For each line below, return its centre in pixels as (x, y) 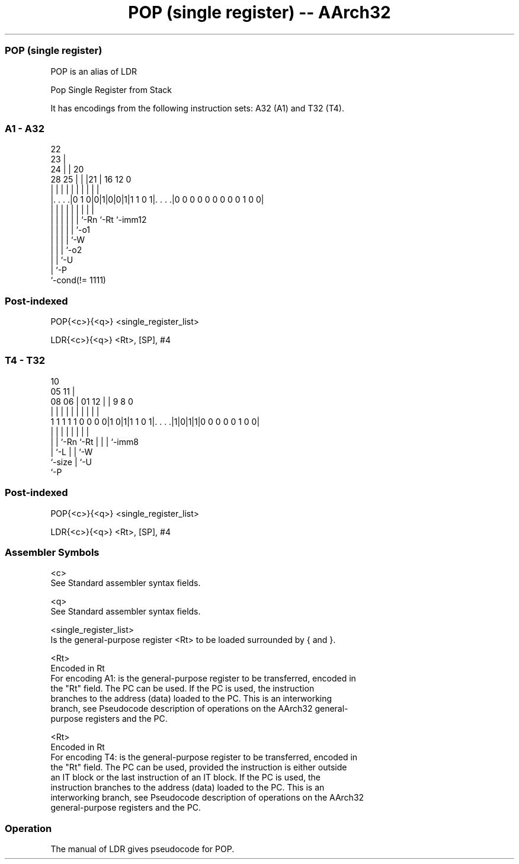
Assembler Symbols (52, 552)
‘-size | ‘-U (71, 462)
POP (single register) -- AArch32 (259, 12)
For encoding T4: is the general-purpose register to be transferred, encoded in (204, 757)
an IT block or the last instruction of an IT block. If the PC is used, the (186, 777)
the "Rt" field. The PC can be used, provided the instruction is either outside (199, 767)
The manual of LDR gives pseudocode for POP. (142, 849)
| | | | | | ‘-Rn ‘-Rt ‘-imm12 (99, 220)
